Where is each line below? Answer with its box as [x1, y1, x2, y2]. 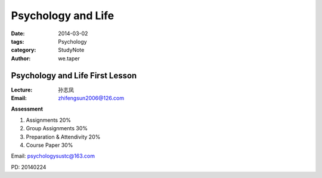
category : [11, 47, 36, 54]
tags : [11, 38, 24, 45]
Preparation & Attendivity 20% [26, 133, 101, 140]
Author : [11, 54, 31, 62]
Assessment [11, 105, 43, 113]
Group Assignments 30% [26, 125, 88, 132]
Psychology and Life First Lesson [11, 70, 137, 81]
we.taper [58, 54, 80, 62]
